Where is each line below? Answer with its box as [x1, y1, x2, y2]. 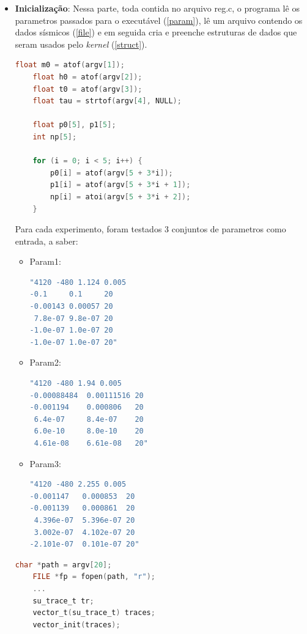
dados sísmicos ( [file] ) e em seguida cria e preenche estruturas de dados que [15, 26, 297, 39]
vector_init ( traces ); [32, 620, 120, 629]
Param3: [29, 457, 61, 470]
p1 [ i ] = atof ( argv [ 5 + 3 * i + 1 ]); [50, 180, 191, 190]
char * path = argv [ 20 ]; [15, 560, 112, 569]
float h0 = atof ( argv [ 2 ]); [32, 72, 142, 81]
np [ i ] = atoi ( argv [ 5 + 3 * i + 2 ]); [50, 192, 191, 201]
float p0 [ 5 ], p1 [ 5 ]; [32, 120, 116, 130]
